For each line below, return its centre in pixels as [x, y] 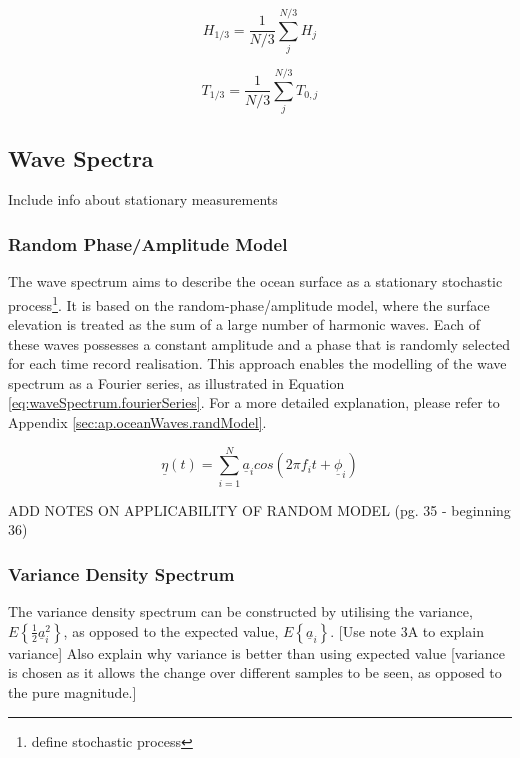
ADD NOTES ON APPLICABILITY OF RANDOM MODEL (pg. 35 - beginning [259, 509]
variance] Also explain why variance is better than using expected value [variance [256, 652]
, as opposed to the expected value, [171, 630]
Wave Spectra [81, 157]
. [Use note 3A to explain [407, 630]
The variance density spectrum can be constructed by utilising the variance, [240, 611]
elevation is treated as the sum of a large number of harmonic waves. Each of [244, 324]
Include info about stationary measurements [143, 199]
